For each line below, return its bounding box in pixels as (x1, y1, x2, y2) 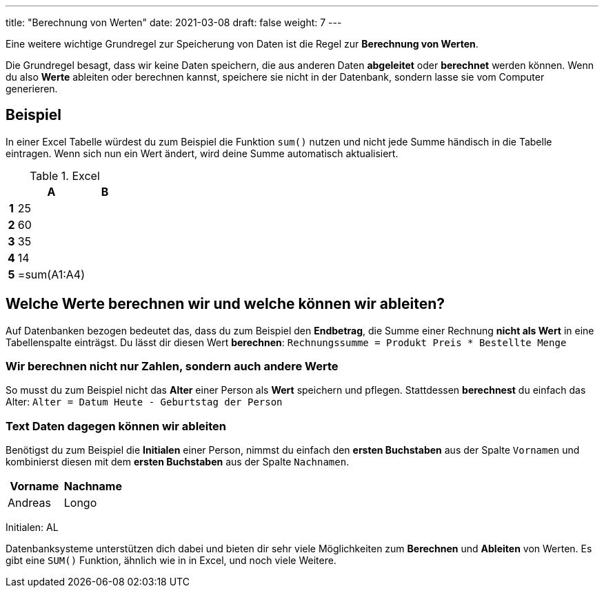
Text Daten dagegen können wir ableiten (6, 419, 227, 433)
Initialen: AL (6, 521, 59, 534)
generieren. (6, 83, 58, 94)
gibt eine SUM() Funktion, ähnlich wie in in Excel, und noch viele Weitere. (6, 554, 336, 567)
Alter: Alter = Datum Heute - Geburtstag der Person (6, 396, 283, 408)
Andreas (8, 496, 51, 510)
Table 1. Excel (30, 168, 100, 183)
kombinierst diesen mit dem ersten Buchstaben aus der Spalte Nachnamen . (6, 456, 350, 468)
